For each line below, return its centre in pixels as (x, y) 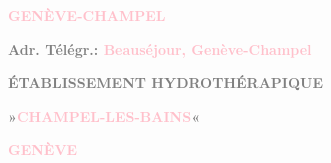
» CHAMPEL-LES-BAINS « (104, 115)
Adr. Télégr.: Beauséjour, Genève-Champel (160, 48)
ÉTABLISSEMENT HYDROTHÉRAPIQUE (166, 82)
